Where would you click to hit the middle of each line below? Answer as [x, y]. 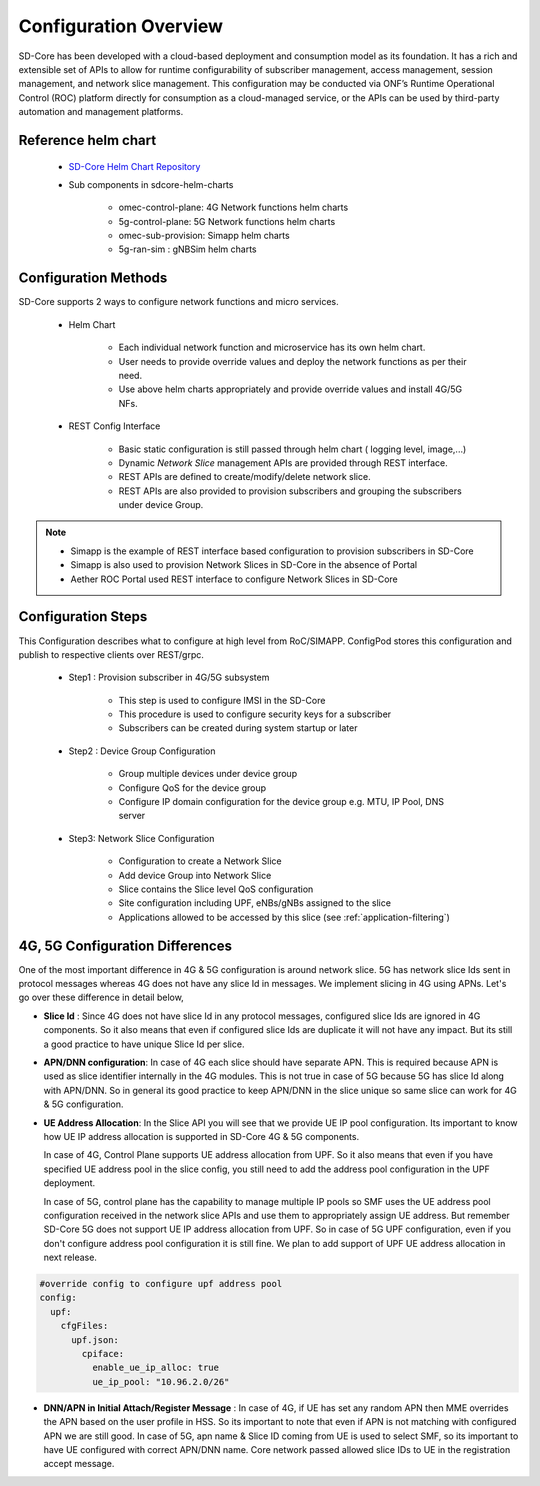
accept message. [79, 1464]
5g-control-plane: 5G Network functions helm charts [227, 221]
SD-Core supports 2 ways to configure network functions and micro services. [178, 302]
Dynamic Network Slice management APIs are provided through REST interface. [283, 462]
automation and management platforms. [101, 112]
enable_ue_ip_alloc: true [155, 1368]
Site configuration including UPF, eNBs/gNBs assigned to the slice [255, 903]
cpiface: [103, 1354]
